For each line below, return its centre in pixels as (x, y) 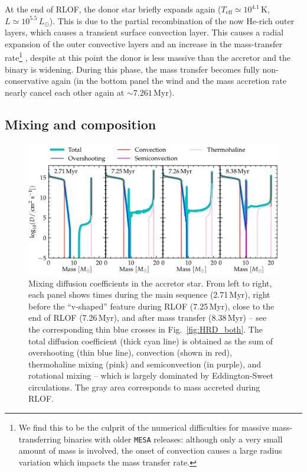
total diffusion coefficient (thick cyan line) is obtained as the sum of (151, 341)
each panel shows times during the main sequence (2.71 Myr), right (149, 294)
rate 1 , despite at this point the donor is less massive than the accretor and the (148, 57)
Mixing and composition (81, 124)
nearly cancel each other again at (65, 92)
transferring (40, 439)
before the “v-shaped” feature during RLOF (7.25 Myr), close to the (151, 306)
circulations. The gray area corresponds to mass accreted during (144, 387)
